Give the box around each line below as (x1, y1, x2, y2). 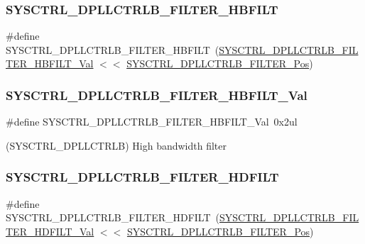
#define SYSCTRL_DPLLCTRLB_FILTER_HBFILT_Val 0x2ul (6, 114, 298, 129)
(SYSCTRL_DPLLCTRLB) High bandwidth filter (6, 138, 227, 152)
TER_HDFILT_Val (6, 223, 94, 238)
